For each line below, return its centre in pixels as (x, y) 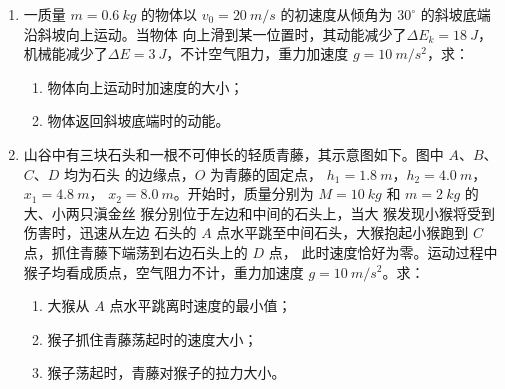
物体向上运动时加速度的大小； (145, 86)
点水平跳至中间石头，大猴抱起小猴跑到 (342, 232)
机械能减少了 (65, 53)
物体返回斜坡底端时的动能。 (138, 120)
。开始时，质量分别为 (243, 193)
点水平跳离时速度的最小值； (200, 305)
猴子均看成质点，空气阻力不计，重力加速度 (163, 271)
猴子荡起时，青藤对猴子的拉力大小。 (166, 372)
